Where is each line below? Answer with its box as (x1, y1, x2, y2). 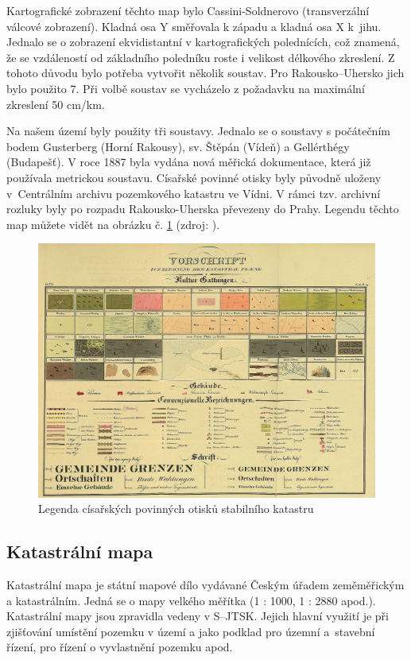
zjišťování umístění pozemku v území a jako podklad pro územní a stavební (6, 623, 375, 639)
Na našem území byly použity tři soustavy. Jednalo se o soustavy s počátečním (6, 122, 390, 139)
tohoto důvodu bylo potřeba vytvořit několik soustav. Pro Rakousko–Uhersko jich (6, 64, 405, 81)
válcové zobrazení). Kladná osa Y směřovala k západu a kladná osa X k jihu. (6, 17, 382, 34)
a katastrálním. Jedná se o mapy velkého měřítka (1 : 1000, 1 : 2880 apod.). (6, 592, 376, 608)
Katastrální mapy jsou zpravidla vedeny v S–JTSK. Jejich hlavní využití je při (6, 608, 389, 624)
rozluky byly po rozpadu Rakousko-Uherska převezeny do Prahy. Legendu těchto (6, 200, 399, 217)
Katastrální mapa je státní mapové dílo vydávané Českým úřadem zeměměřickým (6, 576, 405, 592)
